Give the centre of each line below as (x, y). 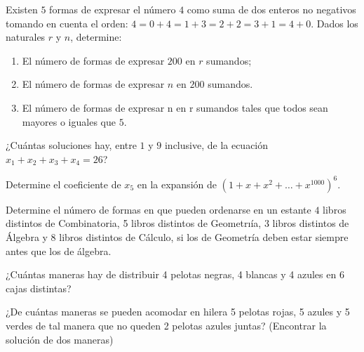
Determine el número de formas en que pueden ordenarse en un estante (159, 209)
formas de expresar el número (113, 9)
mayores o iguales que (69, 121)
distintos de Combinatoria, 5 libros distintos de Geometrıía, (134, 223)
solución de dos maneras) (60, 339)
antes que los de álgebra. (59, 250)
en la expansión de (177, 184)
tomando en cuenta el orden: (67, 23)
